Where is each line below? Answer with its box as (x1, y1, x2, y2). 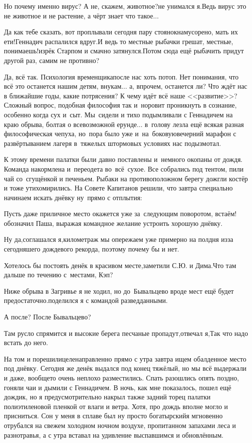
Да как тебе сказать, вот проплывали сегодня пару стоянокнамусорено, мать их (4, 27, 238, 37)
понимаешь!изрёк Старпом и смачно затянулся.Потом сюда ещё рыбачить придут (4, 46, 244, 56)
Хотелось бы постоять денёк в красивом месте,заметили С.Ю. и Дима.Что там (4, 260, 236, 270)
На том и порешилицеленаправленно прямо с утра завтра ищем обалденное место (4, 353, 247, 364)
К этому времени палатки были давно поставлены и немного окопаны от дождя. (4, 154, 243, 164)
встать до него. (4, 337, 48, 348)
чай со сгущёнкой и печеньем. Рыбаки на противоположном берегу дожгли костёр (4, 173, 248, 183)
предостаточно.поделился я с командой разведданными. (4, 295, 168, 305)
